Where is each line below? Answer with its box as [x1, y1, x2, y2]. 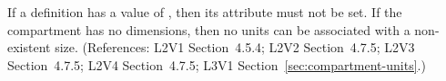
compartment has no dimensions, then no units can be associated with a [7, 20, 411, 39]
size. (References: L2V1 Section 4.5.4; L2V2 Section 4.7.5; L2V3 [55, 38, 415, 57]
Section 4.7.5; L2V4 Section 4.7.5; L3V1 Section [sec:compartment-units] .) [7, 55, 426, 74]
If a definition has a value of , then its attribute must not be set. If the [7, 3, 402, 21]
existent [7, 38, 51, 57]
